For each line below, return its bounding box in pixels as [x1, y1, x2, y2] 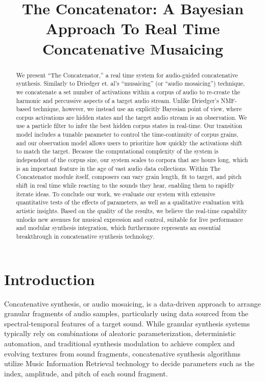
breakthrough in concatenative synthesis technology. [16, 232, 155, 241]
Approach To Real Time [45, 18, 220, 39]
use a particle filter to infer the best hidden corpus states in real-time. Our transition [16, 121, 243, 130]
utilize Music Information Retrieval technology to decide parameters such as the [4, 358, 255, 369]
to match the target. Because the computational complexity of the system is [16, 147, 219, 156]
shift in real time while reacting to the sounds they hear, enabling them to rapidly [16, 181, 235, 190]
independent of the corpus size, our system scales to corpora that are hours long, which [16, 156, 248, 164]
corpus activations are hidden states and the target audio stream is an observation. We [16, 113, 247, 121]
